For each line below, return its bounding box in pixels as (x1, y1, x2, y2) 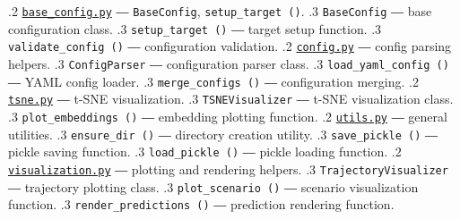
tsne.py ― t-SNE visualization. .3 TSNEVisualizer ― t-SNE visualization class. (8, 89, 454, 108)
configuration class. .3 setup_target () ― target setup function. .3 (8, 19, 382, 38)
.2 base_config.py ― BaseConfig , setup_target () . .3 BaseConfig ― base (8, 2, 432, 20)
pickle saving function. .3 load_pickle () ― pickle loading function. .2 (8, 142, 402, 161)
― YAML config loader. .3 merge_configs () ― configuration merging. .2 (8, 72, 419, 90)
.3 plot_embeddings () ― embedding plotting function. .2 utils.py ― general (8, 106, 447, 125)
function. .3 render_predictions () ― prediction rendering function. (8, 195, 395, 214)
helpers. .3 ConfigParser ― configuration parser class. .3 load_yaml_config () (8, 54, 449, 72)
